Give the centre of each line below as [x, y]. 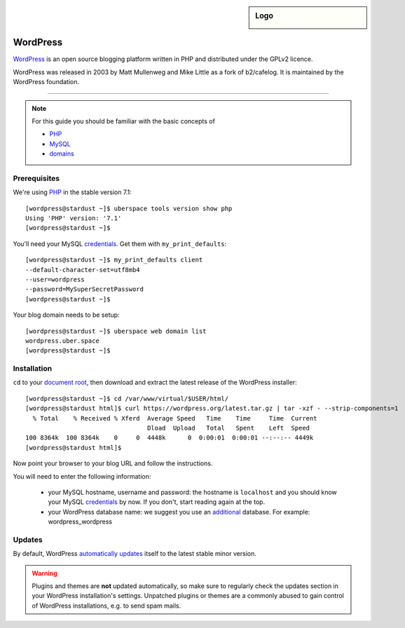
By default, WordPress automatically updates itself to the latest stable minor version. [135, 554]
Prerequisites [36, 178]
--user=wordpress [55, 279]
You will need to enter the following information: [82, 476]
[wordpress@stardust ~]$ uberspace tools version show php [129, 208]
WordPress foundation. [46, 82]
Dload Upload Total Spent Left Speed [229, 428]
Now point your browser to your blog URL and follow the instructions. [113, 463]
